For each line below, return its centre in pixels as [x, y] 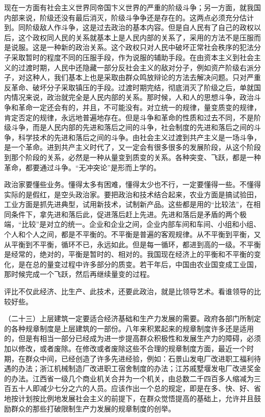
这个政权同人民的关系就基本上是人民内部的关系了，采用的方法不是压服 [136, 37]
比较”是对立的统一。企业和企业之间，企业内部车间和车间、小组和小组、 [141, 224]
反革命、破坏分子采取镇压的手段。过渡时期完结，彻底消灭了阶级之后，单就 [129, 87]
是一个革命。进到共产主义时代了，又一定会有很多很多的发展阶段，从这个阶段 [132, 147]
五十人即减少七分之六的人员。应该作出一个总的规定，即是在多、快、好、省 [136, 388]
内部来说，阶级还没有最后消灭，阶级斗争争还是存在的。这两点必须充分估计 [129, 17]
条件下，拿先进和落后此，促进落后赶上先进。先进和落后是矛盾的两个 [125, 214]
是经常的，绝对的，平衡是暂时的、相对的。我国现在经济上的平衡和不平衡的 [129, 254]
